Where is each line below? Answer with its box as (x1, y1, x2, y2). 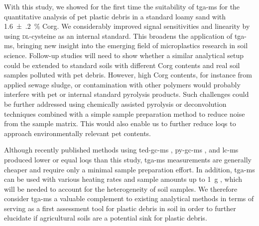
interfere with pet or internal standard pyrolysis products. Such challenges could (4, 89, 249, 99)
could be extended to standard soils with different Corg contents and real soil (4, 60, 240, 70)
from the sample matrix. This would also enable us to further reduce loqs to (4, 118, 236, 129)
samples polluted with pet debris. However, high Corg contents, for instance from (4, 70, 253, 80)
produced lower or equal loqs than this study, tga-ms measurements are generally (4, 154, 252, 164)
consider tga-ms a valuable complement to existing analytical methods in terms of (4, 193, 254, 204)
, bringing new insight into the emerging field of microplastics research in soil (12, 40, 248, 51)
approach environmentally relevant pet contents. (4, 128, 151, 138)
